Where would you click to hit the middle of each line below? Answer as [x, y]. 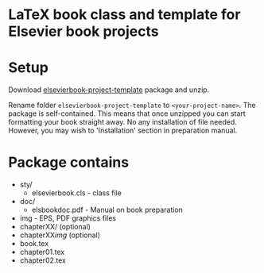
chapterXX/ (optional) [55, 227]
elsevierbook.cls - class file [76, 193]
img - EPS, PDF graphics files [68, 218]
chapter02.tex [43, 260]
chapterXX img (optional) [60, 235]
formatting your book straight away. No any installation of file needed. [122, 122]
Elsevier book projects [83, 31]
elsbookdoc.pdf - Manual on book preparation [107, 210]
